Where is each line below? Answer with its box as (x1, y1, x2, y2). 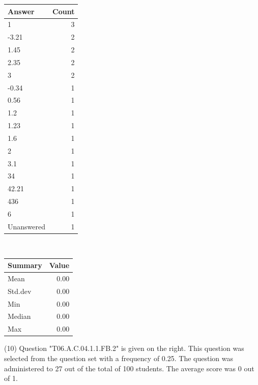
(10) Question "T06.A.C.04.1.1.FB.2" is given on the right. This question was (4, 343, 244, 353)
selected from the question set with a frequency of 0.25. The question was (4, 352, 233, 363)
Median (8, 311, 31, 321)
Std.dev (8, 285, 32, 296)
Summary (8, 260, 42, 271)
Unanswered (8, 221, 46, 231)
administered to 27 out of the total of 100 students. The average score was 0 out (4, 363, 254, 373)
